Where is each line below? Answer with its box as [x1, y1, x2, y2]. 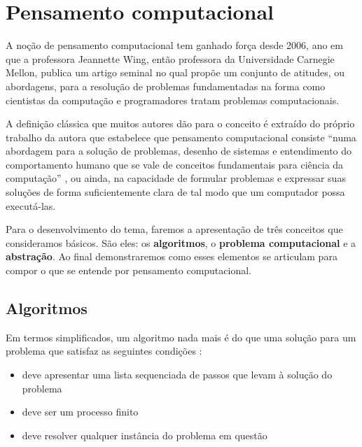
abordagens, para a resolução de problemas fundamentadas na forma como [6, 78, 326, 93]
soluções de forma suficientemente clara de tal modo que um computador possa [6, 185, 345, 199]
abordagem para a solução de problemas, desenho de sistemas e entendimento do [6, 143, 352, 158]
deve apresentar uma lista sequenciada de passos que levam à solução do [22, 367, 333, 382]
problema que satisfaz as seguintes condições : [6, 343, 202, 358]
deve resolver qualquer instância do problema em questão [22, 427, 267, 442]
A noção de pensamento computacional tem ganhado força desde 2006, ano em [6, 38, 343, 52]
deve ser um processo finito [22, 404, 139, 419]
